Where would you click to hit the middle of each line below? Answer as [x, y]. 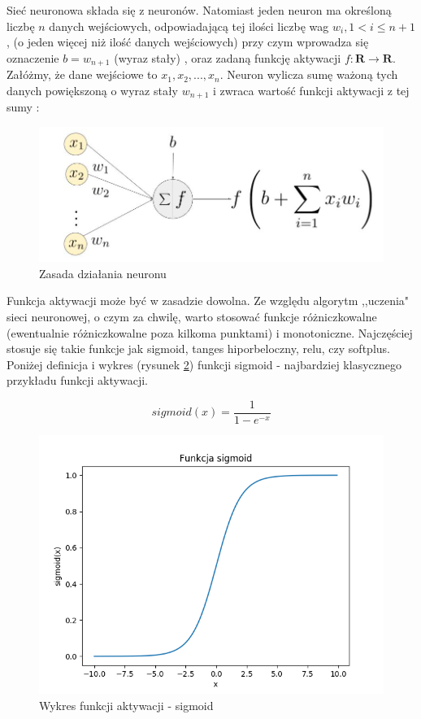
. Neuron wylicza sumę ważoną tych [309, 74]
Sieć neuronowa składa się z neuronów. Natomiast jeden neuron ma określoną [199, 10]
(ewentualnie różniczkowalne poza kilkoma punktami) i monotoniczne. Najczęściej [210, 332]
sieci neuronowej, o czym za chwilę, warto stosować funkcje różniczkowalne [192, 317]
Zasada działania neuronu [103, 273]
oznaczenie [33, 57]
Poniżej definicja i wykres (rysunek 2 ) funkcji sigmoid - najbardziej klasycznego [204, 364]
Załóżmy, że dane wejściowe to [82, 74]
